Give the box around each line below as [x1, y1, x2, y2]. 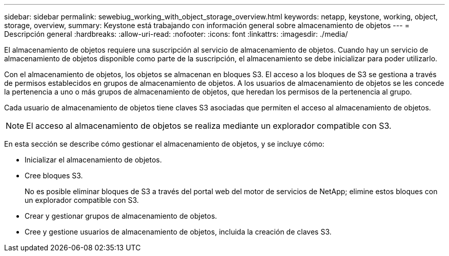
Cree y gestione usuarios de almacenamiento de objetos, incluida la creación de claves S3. [25, 227, 332, 236]
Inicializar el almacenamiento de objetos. [25, 155, 162, 164]
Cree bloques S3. [25, 171, 83, 180]
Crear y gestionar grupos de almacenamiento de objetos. [25, 212, 217, 220]
